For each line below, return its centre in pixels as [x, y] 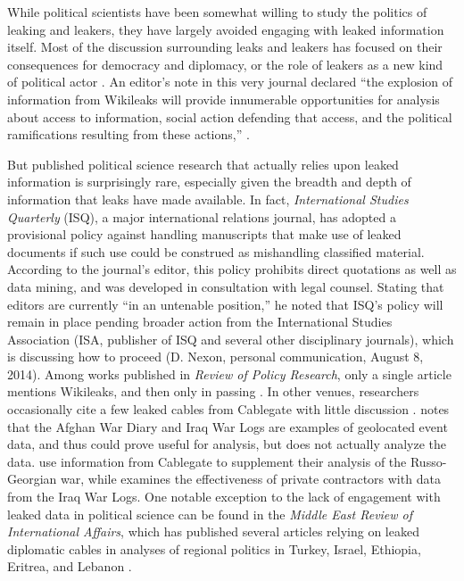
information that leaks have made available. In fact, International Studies [208, 199]
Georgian [32, 479]
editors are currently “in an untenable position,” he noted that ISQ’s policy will [225, 304]
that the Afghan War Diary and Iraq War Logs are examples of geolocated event [228, 426]
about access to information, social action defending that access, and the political [230, 116]
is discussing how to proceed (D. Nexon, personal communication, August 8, [215, 357]
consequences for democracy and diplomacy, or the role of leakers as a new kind [225, 64]
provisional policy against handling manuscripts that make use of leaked [204, 234]
